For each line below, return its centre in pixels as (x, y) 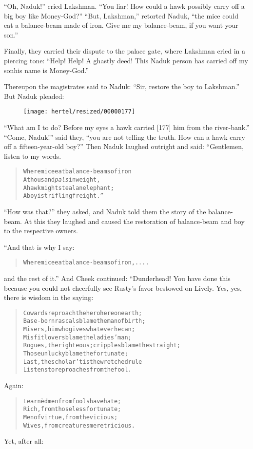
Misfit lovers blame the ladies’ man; (77, 337)
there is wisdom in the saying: (49, 297)
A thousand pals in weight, (62, 180)
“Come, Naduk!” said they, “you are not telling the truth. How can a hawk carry (125, 137)
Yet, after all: (24, 441)
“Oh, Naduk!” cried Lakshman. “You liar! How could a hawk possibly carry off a (124, 6)
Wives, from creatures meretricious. (79, 425)
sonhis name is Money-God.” (47, 70)
